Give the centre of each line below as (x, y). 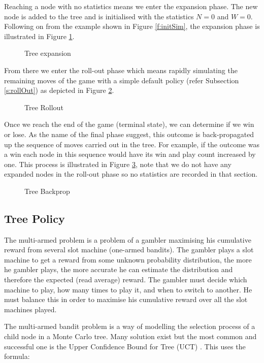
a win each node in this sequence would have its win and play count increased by (130, 154)
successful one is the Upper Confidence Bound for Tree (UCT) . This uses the (125, 346)
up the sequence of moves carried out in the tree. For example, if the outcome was (132, 144)
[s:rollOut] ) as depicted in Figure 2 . (59, 90)
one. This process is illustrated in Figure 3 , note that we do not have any (118, 164)
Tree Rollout (44, 107)
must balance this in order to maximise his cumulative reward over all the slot (126, 299)
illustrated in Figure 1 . (39, 36)
